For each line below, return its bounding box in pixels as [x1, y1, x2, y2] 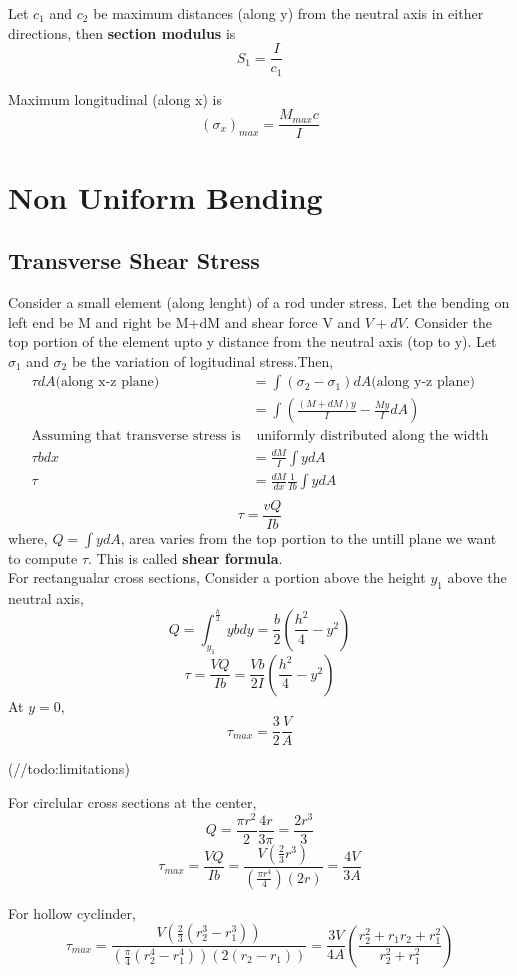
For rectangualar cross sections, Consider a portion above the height [8, 567, 426, 588]
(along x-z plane [55, 375, 154, 390]
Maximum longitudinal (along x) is [8, 88, 223, 109]
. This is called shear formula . [88, 547, 283, 568]
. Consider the [405, 311, 493, 332]
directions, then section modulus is [8, 22, 236, 43]
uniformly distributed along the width [256, 429, 489, 444]
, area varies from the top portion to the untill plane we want [120, 527, 497, 548]
